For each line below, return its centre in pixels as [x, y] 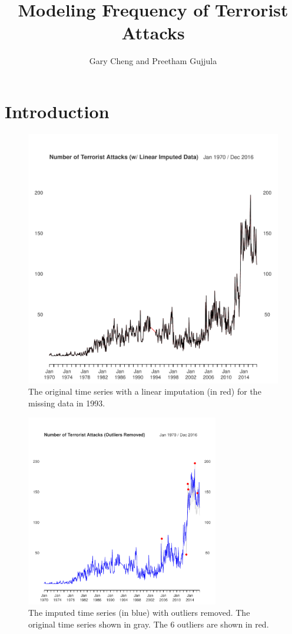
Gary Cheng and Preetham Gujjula [153, 61]
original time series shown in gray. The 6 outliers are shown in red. [149, 624]
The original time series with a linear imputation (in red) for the [145, 391]
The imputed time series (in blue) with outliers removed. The [139, 613]
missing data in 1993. [67, 403]
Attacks [153, 33]
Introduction [57, 111]
